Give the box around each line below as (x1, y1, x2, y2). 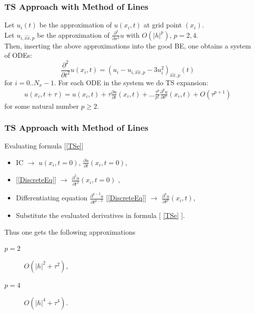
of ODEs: (4, 50, 32, 60)
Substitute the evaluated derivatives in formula (16, 210, 157, 220)
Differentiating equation (16, 193, 88, 203)
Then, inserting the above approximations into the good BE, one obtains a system (4, 40, 251, 50)
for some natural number (4, 100, 79, 111)
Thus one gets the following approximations (4, 226, 136, 237)
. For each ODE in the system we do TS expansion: (54, 77, 209, 87)
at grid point (143, 20, 182, 30)
